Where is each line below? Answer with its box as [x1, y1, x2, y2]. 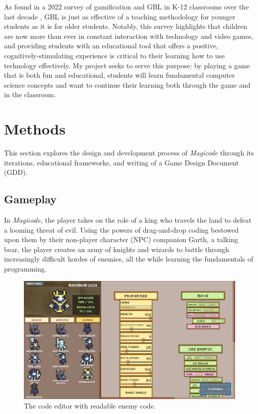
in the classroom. [4, 89, 56, 100]
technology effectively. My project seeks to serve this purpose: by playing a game [4, 60, 250, 70]
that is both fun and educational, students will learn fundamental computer [4, 70, 235, 80]
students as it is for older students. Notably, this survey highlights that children [4, 21, 248, 31]
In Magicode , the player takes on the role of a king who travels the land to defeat [4, 215, 252, 225]
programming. [4, 264, 47, 274]
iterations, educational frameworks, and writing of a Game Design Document [4, 157, 239, 167]
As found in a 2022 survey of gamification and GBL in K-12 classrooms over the [4, 1, 249, 11]
